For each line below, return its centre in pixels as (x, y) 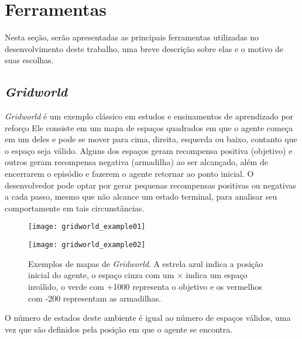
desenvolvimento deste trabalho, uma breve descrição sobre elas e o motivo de (144, 48)
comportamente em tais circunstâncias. (75, 208)
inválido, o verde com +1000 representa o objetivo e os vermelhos (145, 286)
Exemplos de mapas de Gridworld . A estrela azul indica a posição (146, 263)
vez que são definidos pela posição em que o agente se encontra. (119, 329)
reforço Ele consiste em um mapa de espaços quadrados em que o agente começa (149, 127)
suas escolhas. (29, 60)
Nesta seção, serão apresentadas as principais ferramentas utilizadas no (132, 37)
